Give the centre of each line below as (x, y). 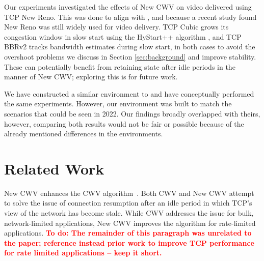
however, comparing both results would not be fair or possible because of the (124, 123)
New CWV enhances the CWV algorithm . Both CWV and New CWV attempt (129, 193)
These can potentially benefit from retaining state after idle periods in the (120, 66)
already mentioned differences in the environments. (84, 134)
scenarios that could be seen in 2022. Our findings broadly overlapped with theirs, (132, 113)
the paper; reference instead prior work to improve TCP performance (129, 242)
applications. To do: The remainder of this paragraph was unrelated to (128, 233)
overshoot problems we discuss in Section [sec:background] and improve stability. (130, 56)
